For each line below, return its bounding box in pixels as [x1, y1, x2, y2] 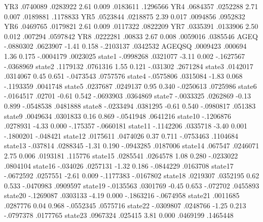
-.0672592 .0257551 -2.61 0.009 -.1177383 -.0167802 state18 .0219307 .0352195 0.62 [4, 170, 259, 181]
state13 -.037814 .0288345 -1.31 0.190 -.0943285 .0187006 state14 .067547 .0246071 [4, 140, 259, 151]
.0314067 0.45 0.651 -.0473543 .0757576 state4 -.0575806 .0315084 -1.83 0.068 [4, 71, 243, 81]
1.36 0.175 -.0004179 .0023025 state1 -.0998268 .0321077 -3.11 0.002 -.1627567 [4, 50, 245, 61]
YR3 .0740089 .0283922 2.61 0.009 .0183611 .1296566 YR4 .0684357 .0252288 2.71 [4, 1, 258, 11]
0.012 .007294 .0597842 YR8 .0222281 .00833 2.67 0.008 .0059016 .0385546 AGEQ [4, 30, 258, 41]
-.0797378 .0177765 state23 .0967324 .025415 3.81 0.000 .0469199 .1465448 [4, 210, 234, 220]
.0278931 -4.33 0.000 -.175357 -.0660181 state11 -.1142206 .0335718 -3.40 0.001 [4, 120, 247, 131]
